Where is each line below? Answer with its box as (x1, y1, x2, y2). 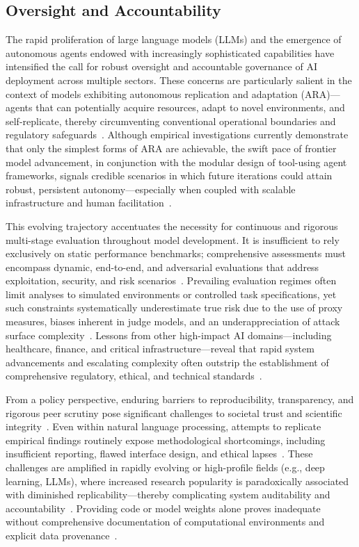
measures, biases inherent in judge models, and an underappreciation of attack (6, 314, 340, 329)
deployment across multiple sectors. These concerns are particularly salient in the (6, 72, 352, 87)
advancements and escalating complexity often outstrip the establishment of (6, 354, 329, 369)
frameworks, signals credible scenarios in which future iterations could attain (6, 168, 333, 183)
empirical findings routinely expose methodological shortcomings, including (6, 432, 326, 447)
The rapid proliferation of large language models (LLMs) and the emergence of (6, 32, 342, 47)
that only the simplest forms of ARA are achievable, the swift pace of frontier (6, 140, 337, 155)
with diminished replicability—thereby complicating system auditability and (6, 487, 330, 502)
